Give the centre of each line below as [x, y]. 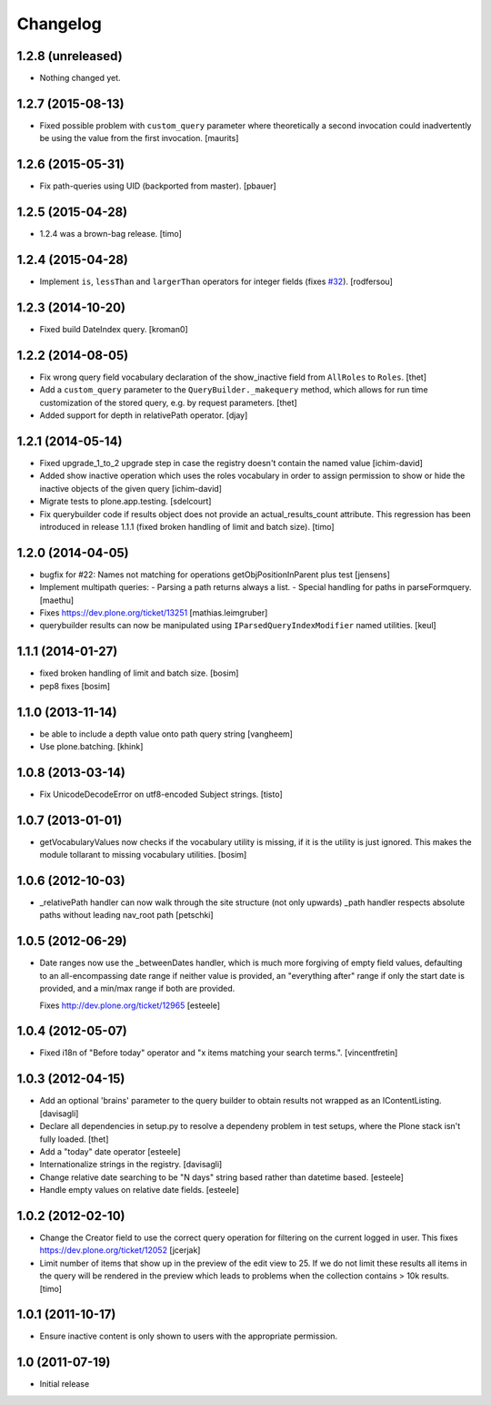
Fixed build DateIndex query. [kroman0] [114, 329]
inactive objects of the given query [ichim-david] [131, 488]
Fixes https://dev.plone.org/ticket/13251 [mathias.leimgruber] [154, 613]
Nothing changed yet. [80, 78]
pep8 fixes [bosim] [75, 686]
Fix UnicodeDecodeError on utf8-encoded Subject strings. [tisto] [161, 794]
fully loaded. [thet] [74, 1139]
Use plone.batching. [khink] [91, 746]
